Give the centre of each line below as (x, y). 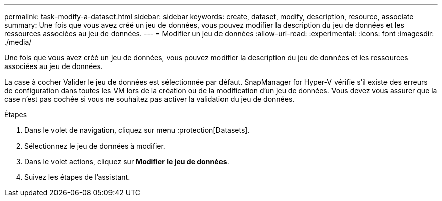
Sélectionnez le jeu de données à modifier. (95, 146)
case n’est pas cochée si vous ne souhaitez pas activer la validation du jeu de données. (149, 99)
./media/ (18, 42)
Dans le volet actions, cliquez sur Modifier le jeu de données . (127, 161)
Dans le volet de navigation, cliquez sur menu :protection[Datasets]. (137, 130)
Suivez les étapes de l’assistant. (77, 177)
